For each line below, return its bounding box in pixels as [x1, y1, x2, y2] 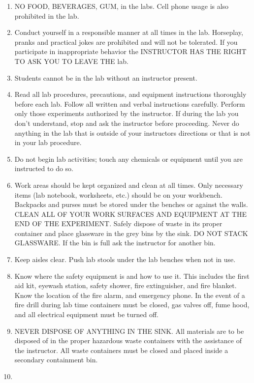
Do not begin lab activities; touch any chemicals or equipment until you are [14, 153, 243, 164]
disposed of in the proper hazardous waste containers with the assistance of [14, 335, 242, 346]
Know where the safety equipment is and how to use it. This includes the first [14, 270, 250, 281]
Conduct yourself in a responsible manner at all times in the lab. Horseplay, [14, 27, 243, 37]
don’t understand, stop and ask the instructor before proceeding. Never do [14, 118, 239, 128]
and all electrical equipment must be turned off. [14, 309, 159, 320]
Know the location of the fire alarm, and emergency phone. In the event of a [14, 290, 245, 300]
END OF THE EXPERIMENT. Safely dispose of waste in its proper [14, 218, 222, 229]
